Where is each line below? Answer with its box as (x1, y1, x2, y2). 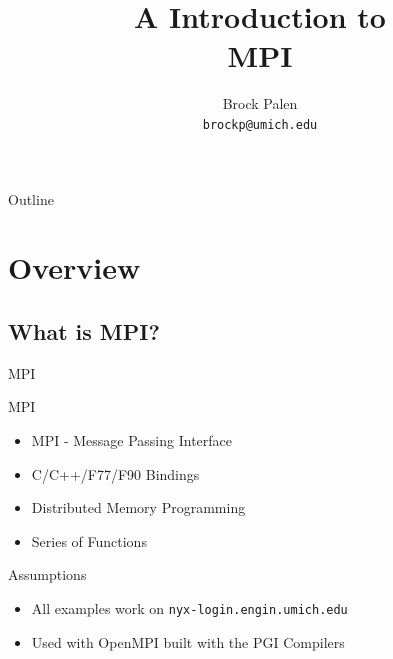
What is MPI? (8, 315, 160, 346)
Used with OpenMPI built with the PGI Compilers (31, 631, 345, 652)
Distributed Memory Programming (31, 497, 246, 518)
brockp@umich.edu (202, 117, 318, 132)
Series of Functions (31, 530, 147, 551)
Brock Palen (222, 93, 298, 114)
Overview (8, 247, 141, 288)
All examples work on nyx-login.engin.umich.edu (31, 597, 348, 618)
